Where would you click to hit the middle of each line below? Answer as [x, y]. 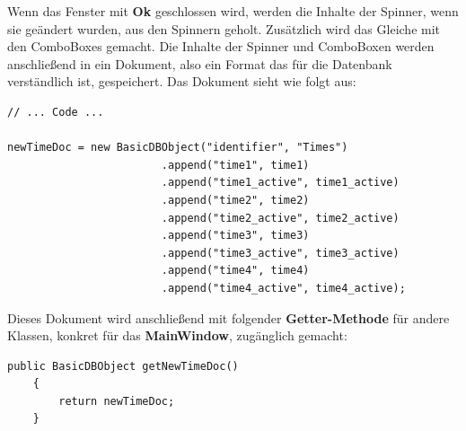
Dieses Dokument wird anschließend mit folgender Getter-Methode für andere [229, 317]
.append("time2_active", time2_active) [280, 218]
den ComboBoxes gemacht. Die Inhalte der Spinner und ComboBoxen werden [221, 46]
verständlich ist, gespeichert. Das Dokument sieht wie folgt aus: [182, 81]
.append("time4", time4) [235, 271]
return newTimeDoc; [117, 401]
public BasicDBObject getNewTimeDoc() [123, 366]
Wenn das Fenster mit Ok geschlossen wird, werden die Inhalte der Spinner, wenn [233, 11]
